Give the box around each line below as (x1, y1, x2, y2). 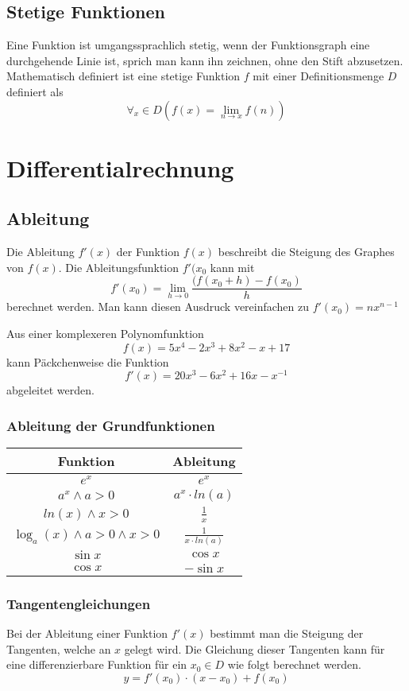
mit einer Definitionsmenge (253, 68, 384, 84)
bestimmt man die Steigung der (210, 625, 364, 642)
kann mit (210, 258, 255, 275)
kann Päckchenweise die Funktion (6, 353, 169, 370)
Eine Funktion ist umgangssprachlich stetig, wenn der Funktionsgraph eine (6, 37, 370, 53)
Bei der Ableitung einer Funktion (6, 625, 168, 642)
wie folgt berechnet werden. (227, 656, 361, 673)
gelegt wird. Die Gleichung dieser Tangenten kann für (124, 640, 385, 657)
